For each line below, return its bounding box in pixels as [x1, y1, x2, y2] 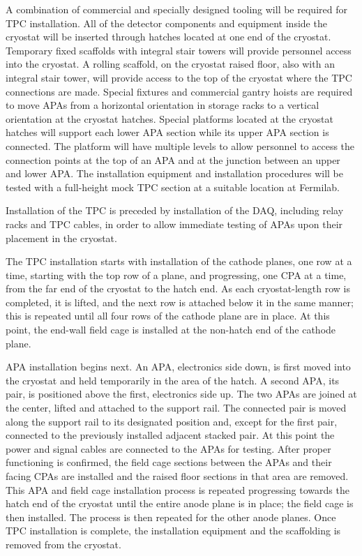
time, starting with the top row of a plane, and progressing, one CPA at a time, [6, 267, 347, 282]
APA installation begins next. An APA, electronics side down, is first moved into [6, 359, 351, 374]
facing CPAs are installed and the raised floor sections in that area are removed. [6, 469, 349, 483]
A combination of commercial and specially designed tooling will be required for [6, 2, 347, 16]
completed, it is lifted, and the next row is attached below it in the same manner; [6, 294, 354, 309]
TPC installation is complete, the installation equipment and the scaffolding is [6, 523, 341, 538]
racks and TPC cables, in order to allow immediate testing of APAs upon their [6, 216, 343, 231]
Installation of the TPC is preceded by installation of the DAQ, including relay [6, 203, 344, 218]
